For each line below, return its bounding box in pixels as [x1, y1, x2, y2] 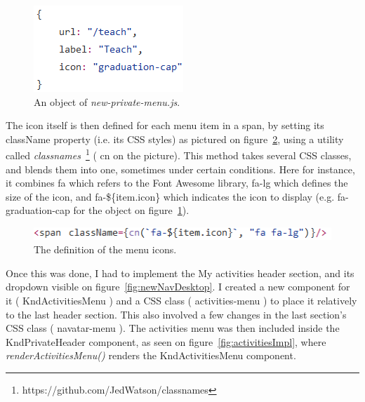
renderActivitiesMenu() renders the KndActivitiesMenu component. [6, 348, 296, 363]
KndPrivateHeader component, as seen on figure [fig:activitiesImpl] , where [6, 334, 326, 349]
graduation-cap [6, 203, 70, 217]
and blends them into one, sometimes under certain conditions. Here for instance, [6, 161, 355, 176]
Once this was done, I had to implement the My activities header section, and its [6, 265, 354, 280]
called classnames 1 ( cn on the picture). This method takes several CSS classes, [6, 146, 352, 163]
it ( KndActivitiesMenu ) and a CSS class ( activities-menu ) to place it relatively [6, 293, 357, 307]
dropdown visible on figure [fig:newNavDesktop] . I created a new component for [6, 279, 350, 294]
